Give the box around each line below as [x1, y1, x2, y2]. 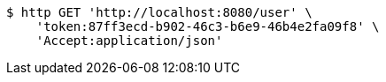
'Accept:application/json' [35, 34, 223, 48]
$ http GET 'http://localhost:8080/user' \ [6, 5, 313, 19]
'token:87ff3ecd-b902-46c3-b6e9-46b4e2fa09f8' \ [35, 19, 380, 34]
